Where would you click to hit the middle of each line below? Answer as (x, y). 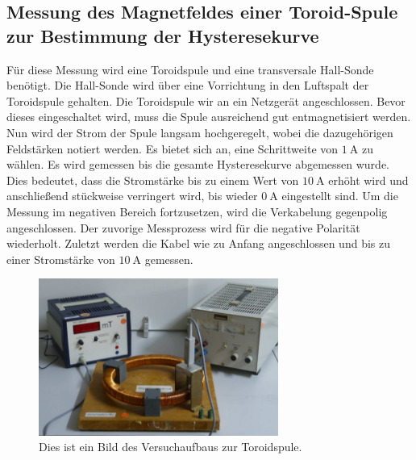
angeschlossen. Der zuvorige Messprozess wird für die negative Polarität (183, 227)
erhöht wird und (368, 180)
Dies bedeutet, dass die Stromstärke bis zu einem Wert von (153, 180)
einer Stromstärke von (61, 259)
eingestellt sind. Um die (340, 196)
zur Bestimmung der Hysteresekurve (163, 35)
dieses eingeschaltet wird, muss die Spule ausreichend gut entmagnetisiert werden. (209, 117)
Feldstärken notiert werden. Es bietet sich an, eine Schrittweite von (173, 148)
